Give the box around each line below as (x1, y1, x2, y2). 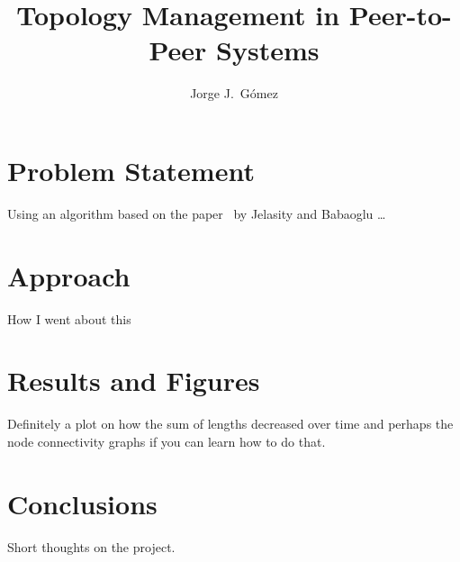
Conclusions (7, 485, 158, 521)
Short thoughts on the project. (7, 537, 176, 556)
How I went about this (7, 309, 131, 328)
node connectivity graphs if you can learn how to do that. (7, 431, 326, 450)
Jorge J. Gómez (190, 84, 278, 103)
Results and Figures (7, 362, 260, 399)
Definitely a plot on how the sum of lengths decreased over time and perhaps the (7, 414, 454, 433)
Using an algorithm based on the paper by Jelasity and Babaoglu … (7, 204, 386, 222)
